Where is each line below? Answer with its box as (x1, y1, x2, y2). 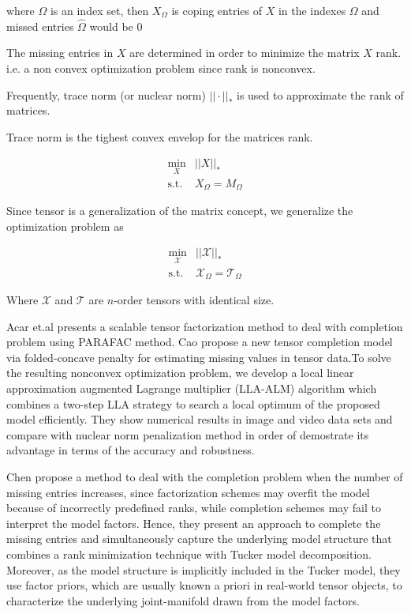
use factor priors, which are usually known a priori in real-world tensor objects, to (6, 577, 402, 593)
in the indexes (278, 2, 346, 18)
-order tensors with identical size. (114, 292, 275, 308)
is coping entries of (171, 2, 262, 18)
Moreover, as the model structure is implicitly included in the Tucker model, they (6, 561, 401, 578)
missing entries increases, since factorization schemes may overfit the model (6, 484, 370, 500)
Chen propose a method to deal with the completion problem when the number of (6, 468, 403, 484)
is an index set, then (50, 2, 149, 18)
